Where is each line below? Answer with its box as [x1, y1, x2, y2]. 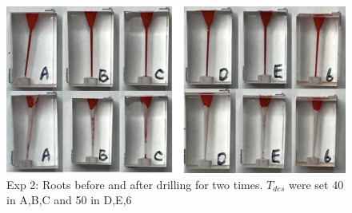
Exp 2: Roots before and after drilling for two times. [6, 176, 263, 192]
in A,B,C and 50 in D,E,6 [6, 191, 132, 208]
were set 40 [288, 176, 344, 192]
